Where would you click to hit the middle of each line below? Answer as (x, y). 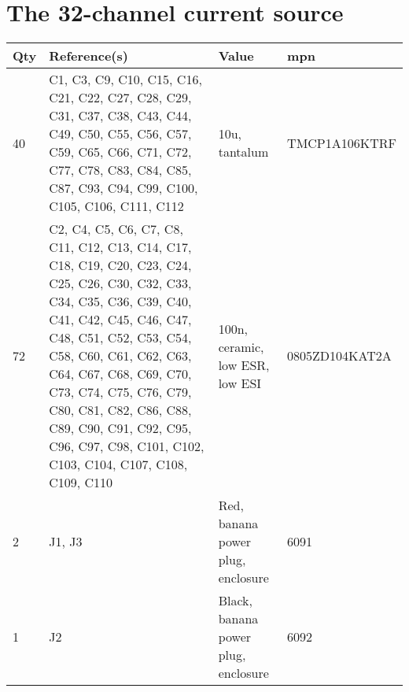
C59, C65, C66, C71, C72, (120, 152)
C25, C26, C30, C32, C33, (120, 283)
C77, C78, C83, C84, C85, (120, 170)
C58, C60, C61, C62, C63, (120, 356)
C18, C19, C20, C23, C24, (120, 265)
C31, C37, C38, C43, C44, (120, 116)
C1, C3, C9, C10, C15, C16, (125, 80)
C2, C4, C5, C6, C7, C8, (116, 229)
